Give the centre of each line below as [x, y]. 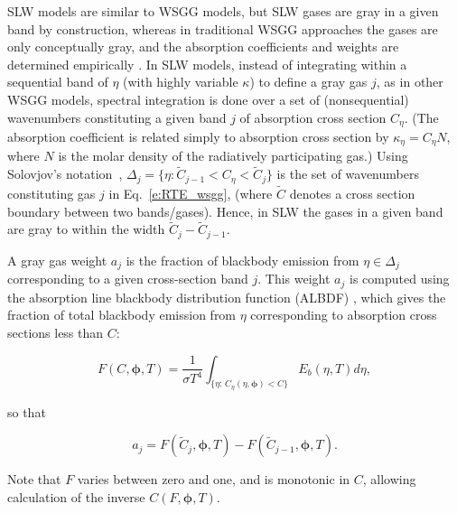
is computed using [400, 279]
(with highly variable [181, 82]
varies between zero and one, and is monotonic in [214, 479]
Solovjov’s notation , [65, 174]
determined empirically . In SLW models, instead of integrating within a [207, 64]
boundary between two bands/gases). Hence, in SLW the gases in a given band [225, 211]
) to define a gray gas [308, 82]
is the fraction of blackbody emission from [242, 260]
